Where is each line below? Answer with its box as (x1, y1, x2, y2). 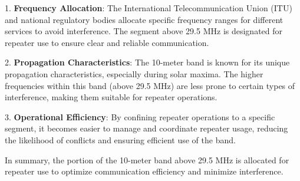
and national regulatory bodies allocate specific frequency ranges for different (5, 13, 283, 25)
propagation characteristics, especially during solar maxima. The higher (5, 67, 263, 80)
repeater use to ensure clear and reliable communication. (5, 36, 209, 48)
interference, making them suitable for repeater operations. (5, 91, 217, 103)
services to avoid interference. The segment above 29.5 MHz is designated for (5, 25, 283, 37)
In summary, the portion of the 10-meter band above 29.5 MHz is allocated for (5, 153, 289, 166)
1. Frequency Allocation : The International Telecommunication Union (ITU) (5, 2, 292, 14)
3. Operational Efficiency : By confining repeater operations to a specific (5, 110, 275, 123)
